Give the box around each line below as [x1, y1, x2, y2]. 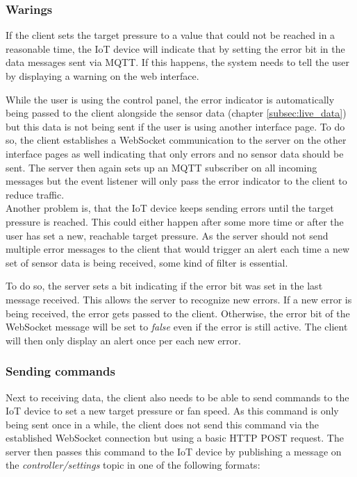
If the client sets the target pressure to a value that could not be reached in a [6, 28, 335, 42]
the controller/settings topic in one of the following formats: [6, 458, 260, 472]
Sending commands [6, 362, 115, 380]
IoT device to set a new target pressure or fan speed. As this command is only [6, 403, 339, 418]
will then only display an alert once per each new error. [6, 333, 241, 347]
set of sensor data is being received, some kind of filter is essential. [6, 255, 288, 269]
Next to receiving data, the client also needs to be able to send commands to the [6, 390, 349, 404]
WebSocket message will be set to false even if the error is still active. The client [6, 319, 348, 334]
